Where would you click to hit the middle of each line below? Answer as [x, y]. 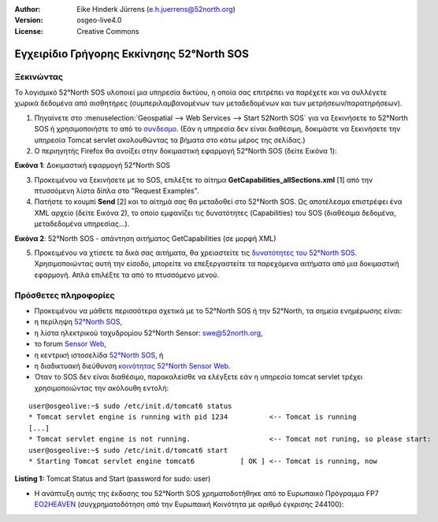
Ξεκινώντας [39, 76]
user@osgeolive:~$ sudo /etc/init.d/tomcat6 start [128, 450]
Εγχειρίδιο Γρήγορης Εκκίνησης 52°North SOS [132, 54]
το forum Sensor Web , [70, 344]
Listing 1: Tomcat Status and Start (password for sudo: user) [113, 479]
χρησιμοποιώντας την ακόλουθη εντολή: [102, 388]
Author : [28, 9]
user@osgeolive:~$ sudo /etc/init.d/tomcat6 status [130, 406]
